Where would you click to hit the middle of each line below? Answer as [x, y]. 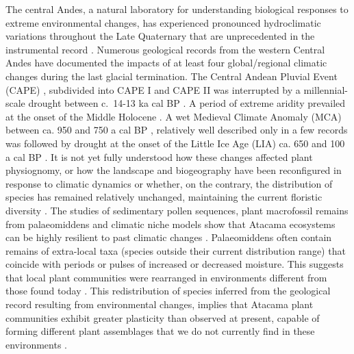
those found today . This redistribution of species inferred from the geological [168, 291]
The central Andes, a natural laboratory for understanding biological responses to [177, 9]
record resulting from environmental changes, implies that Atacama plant [160, 304]
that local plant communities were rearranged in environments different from [166, 277]
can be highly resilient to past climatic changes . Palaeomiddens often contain [169, 237]
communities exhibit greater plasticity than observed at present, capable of [163, 317]
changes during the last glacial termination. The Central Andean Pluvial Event [172, 76]
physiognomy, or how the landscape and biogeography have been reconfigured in [174, 170]
